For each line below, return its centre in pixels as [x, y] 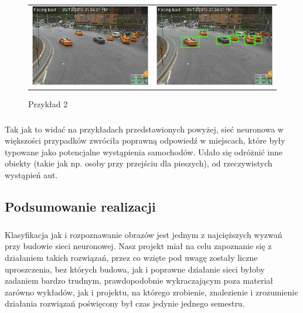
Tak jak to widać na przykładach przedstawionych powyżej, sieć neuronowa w [144, 129]
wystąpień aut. [31, 175]
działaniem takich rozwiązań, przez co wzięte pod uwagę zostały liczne [131, 257]
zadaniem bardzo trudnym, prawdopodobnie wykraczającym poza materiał [139, 280]
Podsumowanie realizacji [80, 207]
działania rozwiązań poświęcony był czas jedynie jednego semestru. [125, 303]
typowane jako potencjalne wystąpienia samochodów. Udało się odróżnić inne [144, 152]
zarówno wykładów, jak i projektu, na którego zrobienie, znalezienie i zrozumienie [151, 292]
